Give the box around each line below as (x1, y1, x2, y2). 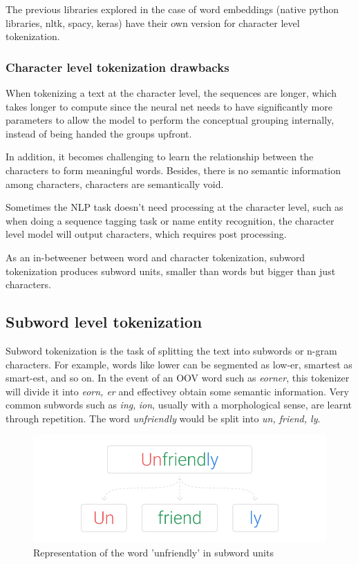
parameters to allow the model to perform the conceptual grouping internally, (6, 113, 335, 127)
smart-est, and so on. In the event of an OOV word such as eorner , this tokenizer (6, 370, 350, 385)
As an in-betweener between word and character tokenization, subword (6, 250, 305, 264)
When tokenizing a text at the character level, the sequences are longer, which (6, 86, 337, 100)
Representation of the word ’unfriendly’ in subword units (33, 545, 274, 559)
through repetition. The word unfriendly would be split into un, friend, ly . (6, 411, 321, 425)
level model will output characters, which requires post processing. (6, 227, 287, 241)
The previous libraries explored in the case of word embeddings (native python (6, 2, 339, 16)
